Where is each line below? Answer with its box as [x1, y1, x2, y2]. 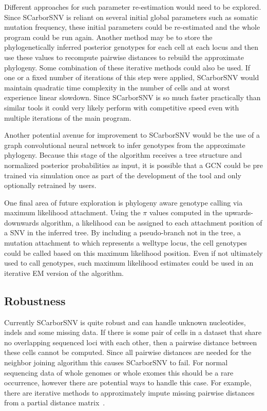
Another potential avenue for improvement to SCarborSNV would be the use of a [4, 129, 260, 140]
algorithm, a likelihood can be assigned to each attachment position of [41, 217, 262, 228]
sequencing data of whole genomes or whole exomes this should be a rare [4, 367, 234, 378]
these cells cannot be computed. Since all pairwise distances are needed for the [4, 347, 252, 358]
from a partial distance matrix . [4, 397, 105, 408]
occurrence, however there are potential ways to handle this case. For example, [4, 377, 252, 388]
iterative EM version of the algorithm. [4, 267, 124, 278]
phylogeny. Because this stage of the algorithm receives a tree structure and [4, 150, 242, 160]
